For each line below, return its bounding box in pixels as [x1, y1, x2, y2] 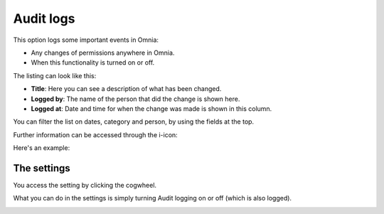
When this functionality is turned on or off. [31, 58, 155, 67]
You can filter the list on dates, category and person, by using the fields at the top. [13, 117, 255, 126]
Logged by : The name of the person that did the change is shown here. [31, 95, 240, 103]
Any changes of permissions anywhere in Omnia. [31, 48, 175, 57]
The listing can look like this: [13, 71, 97, 80]
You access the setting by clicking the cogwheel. [13, 181, 156, 189]
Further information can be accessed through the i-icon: [13, 130, 178, 139]
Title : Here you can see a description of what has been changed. [31, 85, 222, 93]
